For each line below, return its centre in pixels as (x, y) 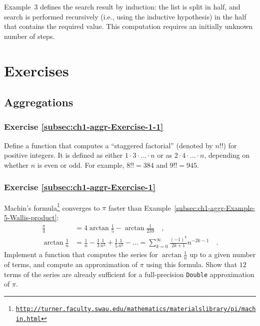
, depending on (227, 155)
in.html (28, 319)
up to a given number (223, 254)
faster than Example (139, 207)
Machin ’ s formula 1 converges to (52, 207)
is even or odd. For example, (81, 164)
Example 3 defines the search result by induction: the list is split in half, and (122, 6)
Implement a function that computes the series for (81, 254)
